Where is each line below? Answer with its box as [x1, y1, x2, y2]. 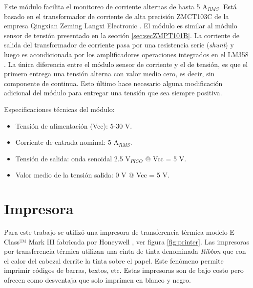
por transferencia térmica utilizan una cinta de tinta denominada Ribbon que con [4, 246, 246, 256]
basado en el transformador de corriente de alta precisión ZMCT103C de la [4, 11, 229, 21]
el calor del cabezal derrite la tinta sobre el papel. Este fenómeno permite [4, 255, 224, 266]
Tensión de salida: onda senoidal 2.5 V [15, 153, 130, 163]
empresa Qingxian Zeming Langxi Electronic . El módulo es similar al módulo [4, 21, 237, 31]
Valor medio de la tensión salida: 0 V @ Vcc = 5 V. [15, 170, 169, 180]
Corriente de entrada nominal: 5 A [15, 137, 119, 147]
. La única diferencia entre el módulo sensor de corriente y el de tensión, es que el [4, 59, 248, 69]
